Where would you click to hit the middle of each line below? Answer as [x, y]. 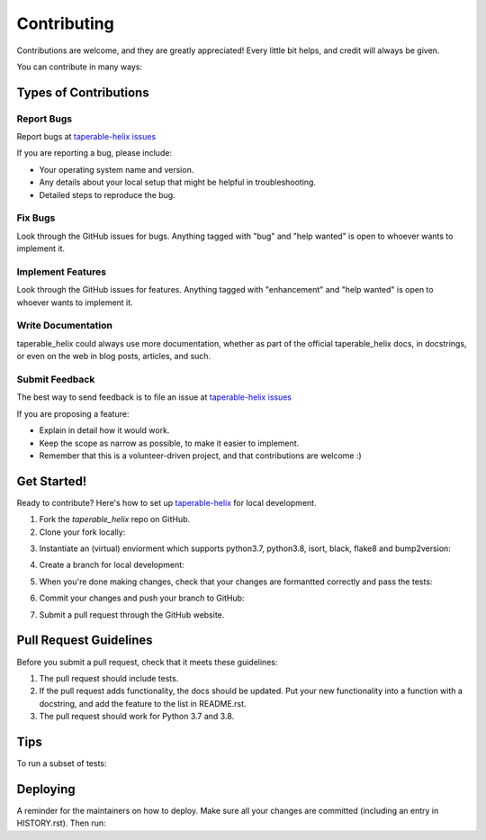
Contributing [65, 23]
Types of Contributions [83, 92]
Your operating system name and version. [117, 169]
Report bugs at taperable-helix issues [86, 137]
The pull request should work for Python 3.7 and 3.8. [137, 717]
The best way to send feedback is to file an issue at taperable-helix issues [154, 397]
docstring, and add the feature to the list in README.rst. [143, 703]
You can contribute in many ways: [80, 67]
